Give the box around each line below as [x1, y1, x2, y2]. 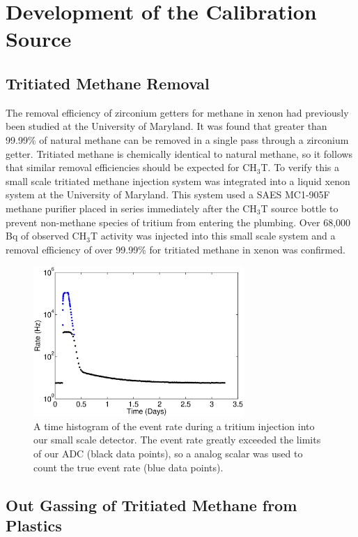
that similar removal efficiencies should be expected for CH [6, 160, 257, 175]
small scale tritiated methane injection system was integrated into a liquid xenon [6, 173, 350, 188]
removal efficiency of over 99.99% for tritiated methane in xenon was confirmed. [6, 242, 345, 256]
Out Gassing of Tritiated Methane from [6, 494, 297, 515]
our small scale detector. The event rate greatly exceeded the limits [33, 432, 321, 447]
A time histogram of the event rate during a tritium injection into [33, 418, 315, 433]
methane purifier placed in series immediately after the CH [6, 200, 257, 215]
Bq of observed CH [6, 228, 87, 243]
